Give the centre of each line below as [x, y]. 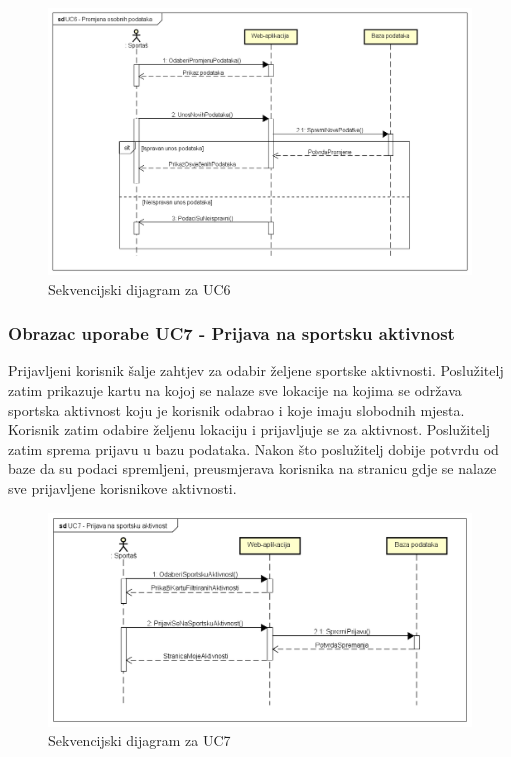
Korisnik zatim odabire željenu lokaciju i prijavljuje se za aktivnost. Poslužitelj [249, 429]
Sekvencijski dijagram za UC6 [139, 288]
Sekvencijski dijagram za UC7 [139, 740]
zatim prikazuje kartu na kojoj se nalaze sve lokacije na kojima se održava [235, 390]
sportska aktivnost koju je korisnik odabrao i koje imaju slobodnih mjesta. [236, 409]
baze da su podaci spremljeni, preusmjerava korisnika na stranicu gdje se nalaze [252, 468]
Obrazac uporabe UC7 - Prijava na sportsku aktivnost [231, 333]
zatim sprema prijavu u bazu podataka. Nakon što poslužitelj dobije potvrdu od [253, 448]
